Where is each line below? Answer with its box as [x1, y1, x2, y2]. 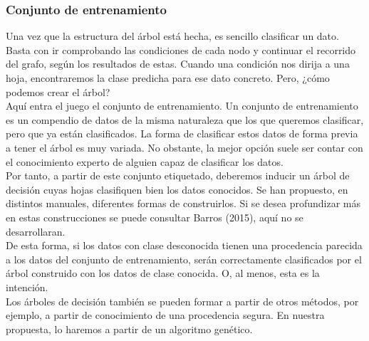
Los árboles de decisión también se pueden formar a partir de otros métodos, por [6, 293, 359, 308]
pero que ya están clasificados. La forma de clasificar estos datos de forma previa [6, 126, 358, 141]
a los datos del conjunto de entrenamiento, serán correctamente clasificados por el [6, 251, 362, 266]
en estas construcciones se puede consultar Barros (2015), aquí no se [6, 209, 303, 224]
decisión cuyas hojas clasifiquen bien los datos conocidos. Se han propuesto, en [6, 182, 348, 196]
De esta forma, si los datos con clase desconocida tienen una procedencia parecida [6, 238, 363, 253]
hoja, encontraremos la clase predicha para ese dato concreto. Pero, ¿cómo [6, 70, 330, 85]
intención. [6, 279, 48, 294]
